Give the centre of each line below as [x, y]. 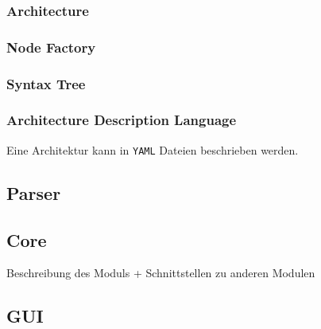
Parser [34, 192]
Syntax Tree [46, 83]
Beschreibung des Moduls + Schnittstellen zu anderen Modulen [161, 273]
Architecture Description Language [122, 120]
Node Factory [51, 47]
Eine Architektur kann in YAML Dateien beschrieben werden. [153, 149]
